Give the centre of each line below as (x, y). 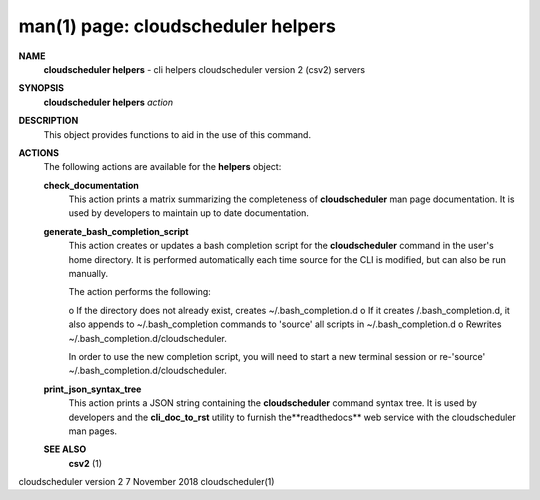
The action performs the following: (140, 292)
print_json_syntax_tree (92, 389)
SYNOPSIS (41, 88)
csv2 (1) (85, 463)
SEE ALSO (65, 449)
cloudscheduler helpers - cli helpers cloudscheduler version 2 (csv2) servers (204, 69)
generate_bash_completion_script (116, 231)
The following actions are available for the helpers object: (162, 167)
